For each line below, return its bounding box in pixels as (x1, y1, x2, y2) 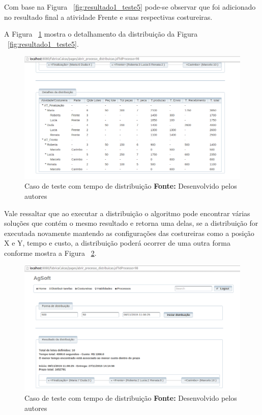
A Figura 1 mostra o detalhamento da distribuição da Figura (4, 28, 198, 39)
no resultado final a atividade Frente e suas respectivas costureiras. (4, 11, 213, 22)
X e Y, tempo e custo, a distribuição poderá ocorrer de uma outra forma (4, 238, 230, 248)
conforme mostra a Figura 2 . (4, 247, 97, 258)
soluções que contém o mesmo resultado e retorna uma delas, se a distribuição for (4, 218, 258, 228)
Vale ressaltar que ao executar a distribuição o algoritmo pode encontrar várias (4, 207, 250, 218)
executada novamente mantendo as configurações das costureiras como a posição (4, 227, 254, 238)
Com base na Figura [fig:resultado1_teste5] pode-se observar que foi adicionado (4, 2, 256, 12)
